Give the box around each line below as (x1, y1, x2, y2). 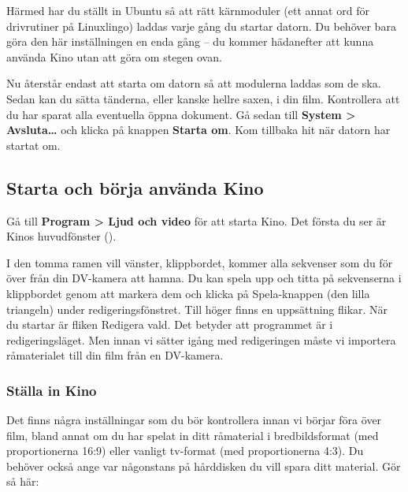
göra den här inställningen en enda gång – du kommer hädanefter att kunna (6, 33, 374, 50)
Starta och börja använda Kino (6, 175, 264, 199)
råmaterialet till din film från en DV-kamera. (6, 347, 224, 363)
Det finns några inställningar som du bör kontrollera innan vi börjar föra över (6, 412, 382, 428)
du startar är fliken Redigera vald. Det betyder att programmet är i (6, 316, 333, 333)
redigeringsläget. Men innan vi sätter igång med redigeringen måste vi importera (6, 331, 396, 348)
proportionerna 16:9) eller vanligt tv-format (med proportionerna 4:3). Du (6, 442, 364, 459)
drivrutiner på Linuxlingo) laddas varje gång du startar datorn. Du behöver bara (6, 17, 396, 34)
